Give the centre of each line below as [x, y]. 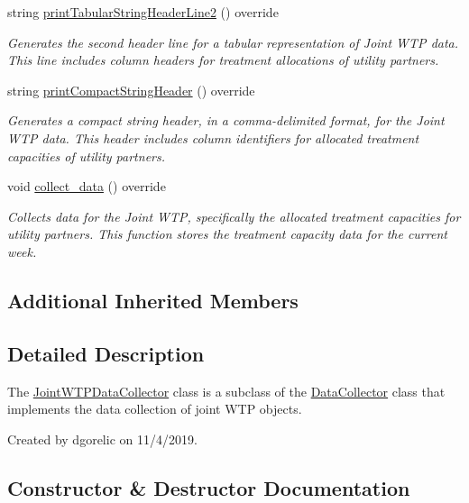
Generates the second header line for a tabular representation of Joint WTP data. [233, 42]
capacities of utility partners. [86, 155]
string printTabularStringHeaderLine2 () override [143, 12]
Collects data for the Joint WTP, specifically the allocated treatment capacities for [234, 216]
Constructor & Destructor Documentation [209, 487]
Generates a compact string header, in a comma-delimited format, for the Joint [226, 120]
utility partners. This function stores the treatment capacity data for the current [227, 234]
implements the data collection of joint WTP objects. [155, 409]
